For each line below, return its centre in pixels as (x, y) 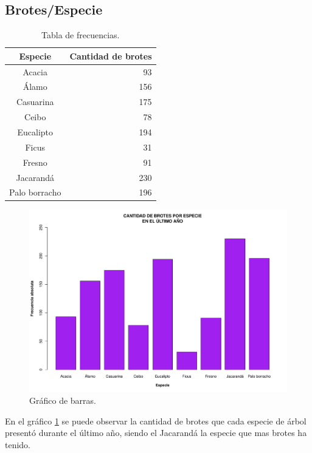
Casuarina (35, 102)
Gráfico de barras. (63, 400)
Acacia (35, 71)
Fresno (35, 162)
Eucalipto (35, 132)
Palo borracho (35, 192)
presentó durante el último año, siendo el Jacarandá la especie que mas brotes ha (156, 433)
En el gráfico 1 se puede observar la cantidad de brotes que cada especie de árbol (156, 421)
